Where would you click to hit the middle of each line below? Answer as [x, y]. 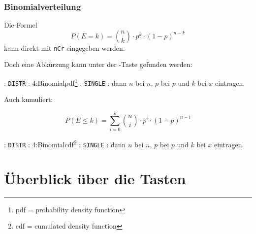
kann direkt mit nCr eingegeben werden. [64, 48]
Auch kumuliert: [29, 99]
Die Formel [21, 25]
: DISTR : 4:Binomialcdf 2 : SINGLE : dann [65, 144]
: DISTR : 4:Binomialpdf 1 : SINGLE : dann [65, 82]
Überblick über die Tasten [95, 178]
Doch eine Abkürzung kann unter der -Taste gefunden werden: [98, 64]
